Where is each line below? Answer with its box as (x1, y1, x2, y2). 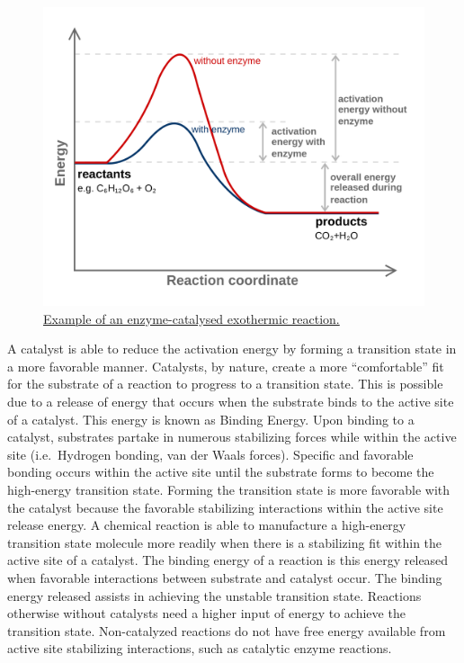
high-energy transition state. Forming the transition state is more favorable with (7, 480, 451, 499)
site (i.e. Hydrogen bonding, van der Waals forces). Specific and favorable (7, 444, 414, 463)
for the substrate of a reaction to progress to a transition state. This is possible (7, 374, 443, 393)
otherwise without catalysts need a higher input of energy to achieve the (7, 604, 406, 623)
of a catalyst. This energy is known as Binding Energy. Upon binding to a (7, 409, 415, 428)
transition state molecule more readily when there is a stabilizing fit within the (7, 533, 442, 551)
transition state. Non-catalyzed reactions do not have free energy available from (7, 621, 446, 640)
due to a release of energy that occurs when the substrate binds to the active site (7, 392, 454, 411)
